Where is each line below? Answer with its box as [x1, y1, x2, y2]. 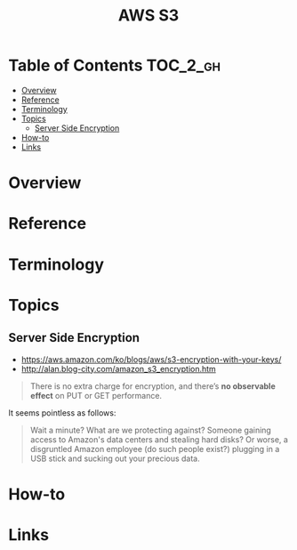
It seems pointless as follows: [8, 407, 116, 418]
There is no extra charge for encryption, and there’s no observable [29, 380, 277, 392]
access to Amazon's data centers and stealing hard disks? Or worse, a [29, 433, 288, 445]
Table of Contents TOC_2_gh [8, 55, 221, 76]
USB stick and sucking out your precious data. [29, 453, 201, 464]
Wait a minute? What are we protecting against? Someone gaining [29, 425, 272, 435]
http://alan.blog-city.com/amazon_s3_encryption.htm [20, 363, 217, 374]
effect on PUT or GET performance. [29, 390, 162, 400]
